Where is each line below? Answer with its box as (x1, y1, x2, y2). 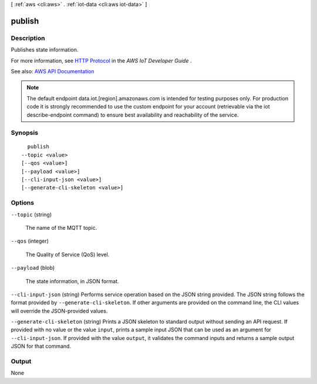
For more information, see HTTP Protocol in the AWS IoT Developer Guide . (11, 57, 192, 64)
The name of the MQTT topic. (25, 224, 97, 231)
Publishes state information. (11, 46, 79, 53)
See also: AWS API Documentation (11, 67, 95, 74)
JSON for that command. (11, 343, 72, 350)
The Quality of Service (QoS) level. (25, 251, 110, 258)
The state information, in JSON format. (25, 277, 120, 284)
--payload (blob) (11, 264, 55, 271)
